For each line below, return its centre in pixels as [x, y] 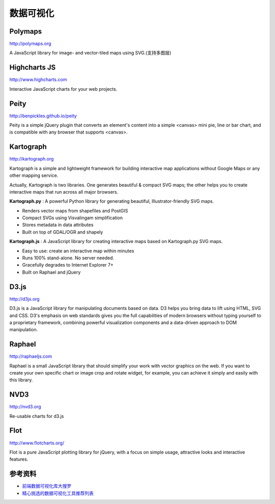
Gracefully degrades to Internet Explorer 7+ [68, 265]
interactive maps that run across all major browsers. [64, 192]
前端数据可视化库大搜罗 [47, 486]
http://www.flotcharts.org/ [37, 443]
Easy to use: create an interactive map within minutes [78, 251]
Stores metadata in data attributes [58, 225]
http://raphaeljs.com [31, 356]
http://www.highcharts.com [38, 79]
